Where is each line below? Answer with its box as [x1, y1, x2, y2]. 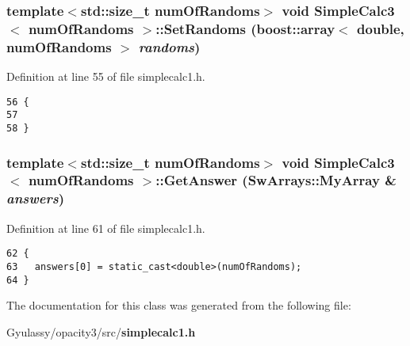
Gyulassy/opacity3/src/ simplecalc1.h [6, 323, 196, 340]
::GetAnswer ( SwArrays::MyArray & [155, 170, 397, 190]
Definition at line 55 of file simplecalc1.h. [6, 68, 205, 85]
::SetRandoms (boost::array [155, 18, 335, 38]
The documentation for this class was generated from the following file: [6, 297, 351, 314]
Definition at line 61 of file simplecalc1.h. [6, 219, 205, 236]
